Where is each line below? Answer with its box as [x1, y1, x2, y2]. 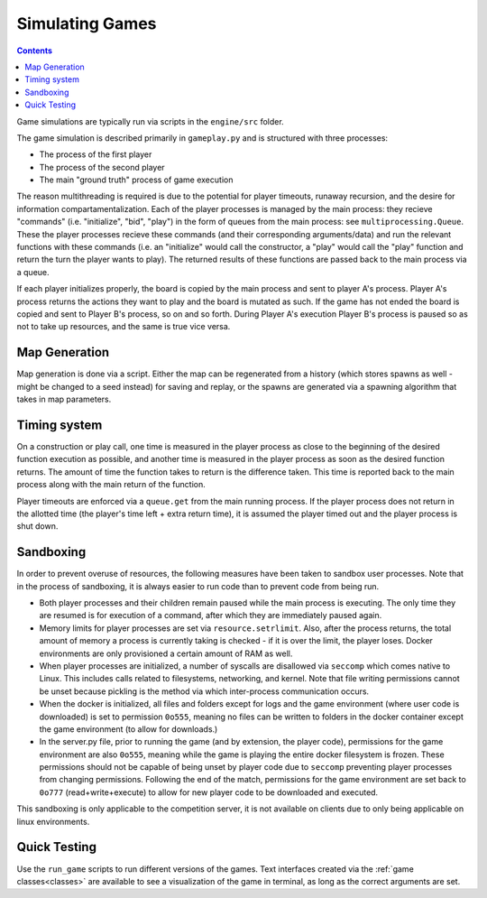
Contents [16, 45, 53, 56]
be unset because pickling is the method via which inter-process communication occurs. [39, 686, 370, 697]
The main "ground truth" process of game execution [39, 174, 234, 185]
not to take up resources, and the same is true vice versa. [16, 321, 231, 332]
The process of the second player [39, 162, 166, 172]
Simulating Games [16, 14, 157, 33]
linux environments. [16, 816, 90, 827]
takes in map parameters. [16, 393, 112, 405]
